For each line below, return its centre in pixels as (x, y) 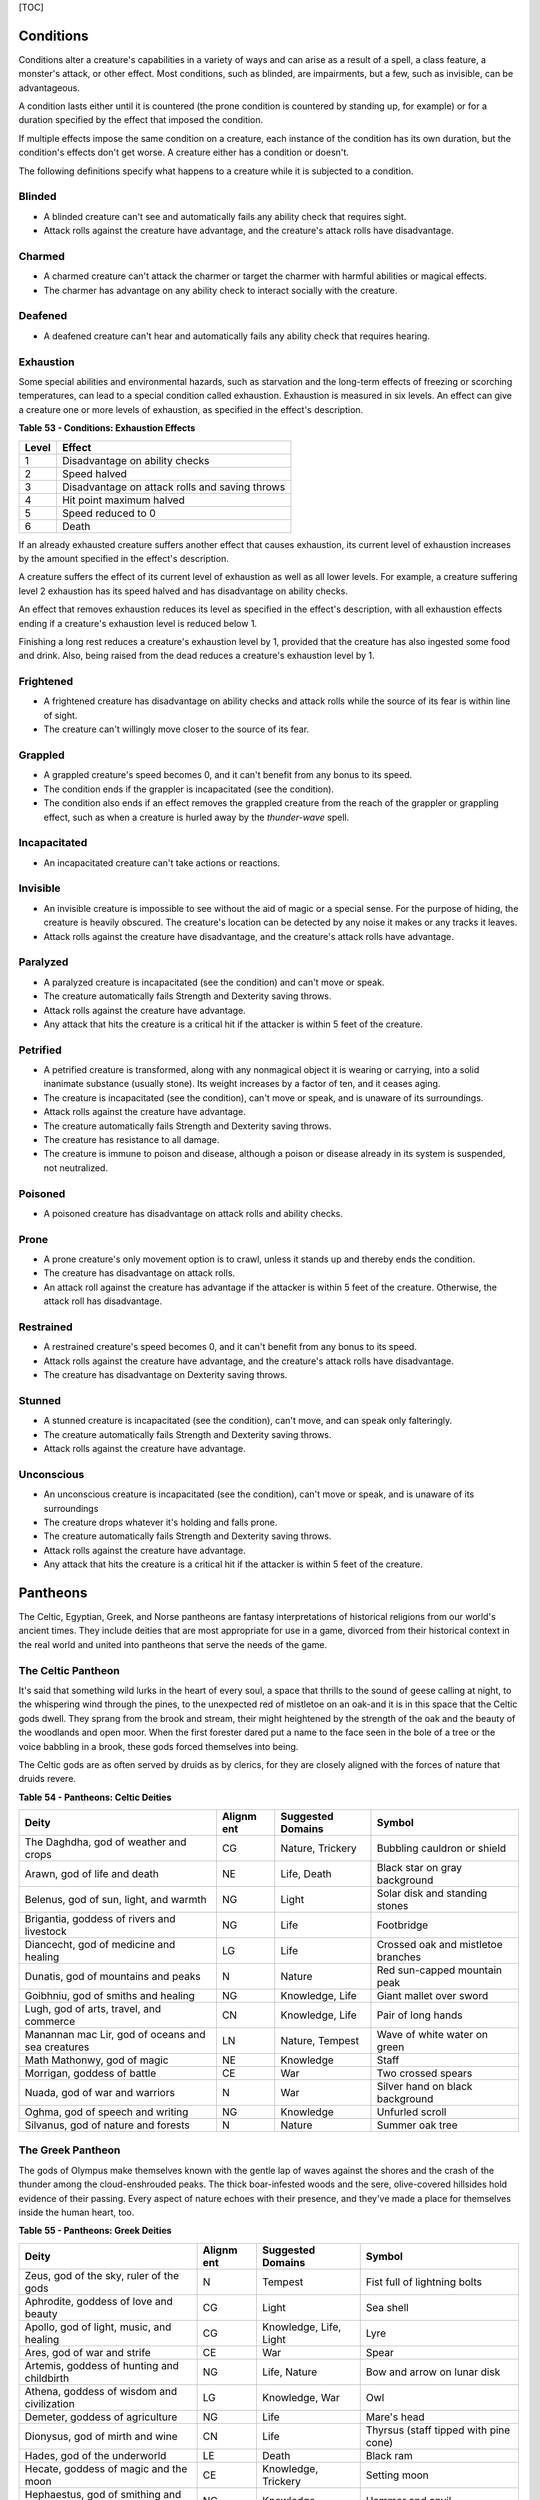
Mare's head (395, 2417)
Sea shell (387, 2307)
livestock (45, 1932)
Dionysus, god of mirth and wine (101, 2436)
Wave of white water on (432, 2035)
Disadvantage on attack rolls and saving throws (173, 487)
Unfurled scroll (411, 2112)
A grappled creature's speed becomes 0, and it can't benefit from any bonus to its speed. (228, 775)
